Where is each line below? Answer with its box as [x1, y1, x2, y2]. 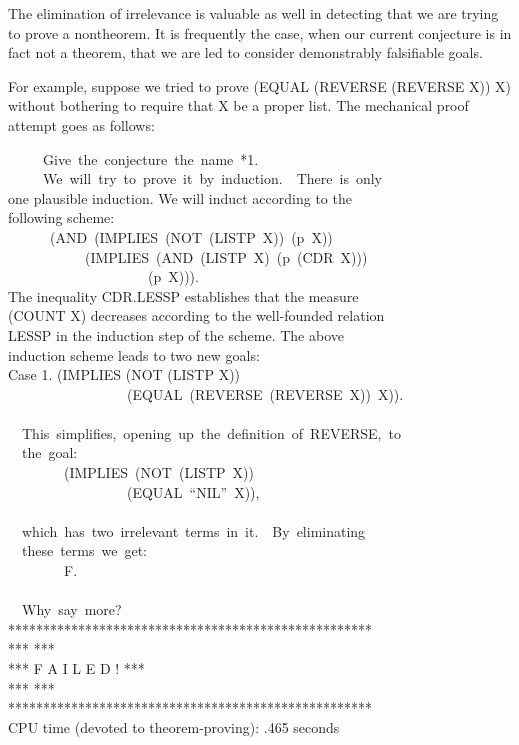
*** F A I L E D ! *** [8, 658, 145, 678]
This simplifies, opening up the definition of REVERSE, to [21, 422, 401, 443]
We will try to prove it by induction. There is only [42, 168, 382, 189]
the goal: [21, 442, 78, 463]
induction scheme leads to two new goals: [8, 344, 260, 365]
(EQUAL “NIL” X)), [126, 481, 260, 502]
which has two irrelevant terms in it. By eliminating [21, 520, 366, 541]
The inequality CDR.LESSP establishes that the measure [8, 285, 359, 306]
